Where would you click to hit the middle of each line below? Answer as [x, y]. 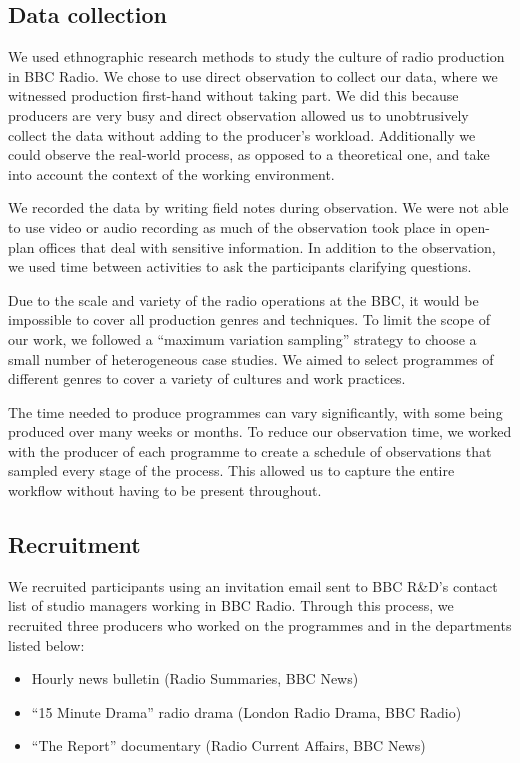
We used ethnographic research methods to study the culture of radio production [256, 56]
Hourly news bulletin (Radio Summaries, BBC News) [195, 678]
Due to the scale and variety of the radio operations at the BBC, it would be [243, 299]
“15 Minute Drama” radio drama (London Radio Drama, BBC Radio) [246, 711]
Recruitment [74, 544]
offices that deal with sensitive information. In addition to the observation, [267, 246]
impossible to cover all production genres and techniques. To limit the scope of [249, 319]
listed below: [46, 644]
